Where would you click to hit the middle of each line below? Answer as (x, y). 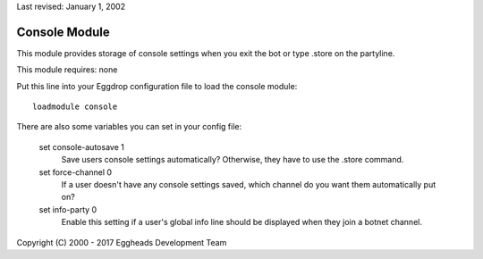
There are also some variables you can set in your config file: (129, 127)
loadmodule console (75, 107)
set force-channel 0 (75, 172)
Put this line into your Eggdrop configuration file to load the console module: (157, 86)
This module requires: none (67, 70)
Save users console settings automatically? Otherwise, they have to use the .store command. (233, 160)
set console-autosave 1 (81, 146)
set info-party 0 (68, 209)
